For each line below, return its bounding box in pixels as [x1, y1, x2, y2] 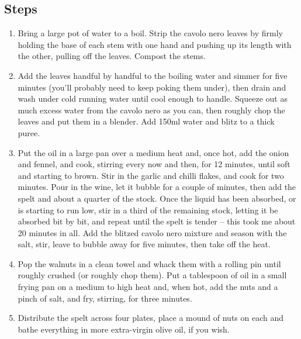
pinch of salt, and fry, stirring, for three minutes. [18, 292, 192, 304]
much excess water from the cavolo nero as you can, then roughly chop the [18, 103, 285, 116]
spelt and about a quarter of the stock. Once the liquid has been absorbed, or [18, 192, 296, 204]
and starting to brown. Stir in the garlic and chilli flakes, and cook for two [18, 169, 284, 181]
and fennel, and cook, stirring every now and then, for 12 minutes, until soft [18, 158, 290, 170]
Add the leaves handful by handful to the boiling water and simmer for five [18, 69, 288, 81]
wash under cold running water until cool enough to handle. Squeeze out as [18, 92, 288, 105]
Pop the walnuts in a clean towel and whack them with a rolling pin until [18, 257, 281, 269]
